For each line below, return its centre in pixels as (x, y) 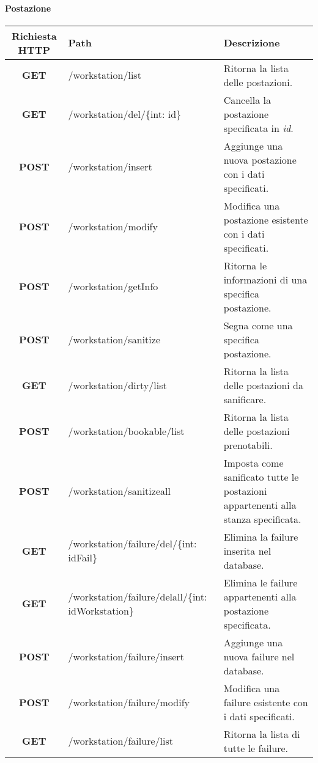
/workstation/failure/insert (126, 656)
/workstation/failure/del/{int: (132, 544)
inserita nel (247, 550)
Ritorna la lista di (262, 734)
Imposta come (253, 462)
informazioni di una (265, 279)
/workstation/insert (110, 167)
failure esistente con (266, 702)
